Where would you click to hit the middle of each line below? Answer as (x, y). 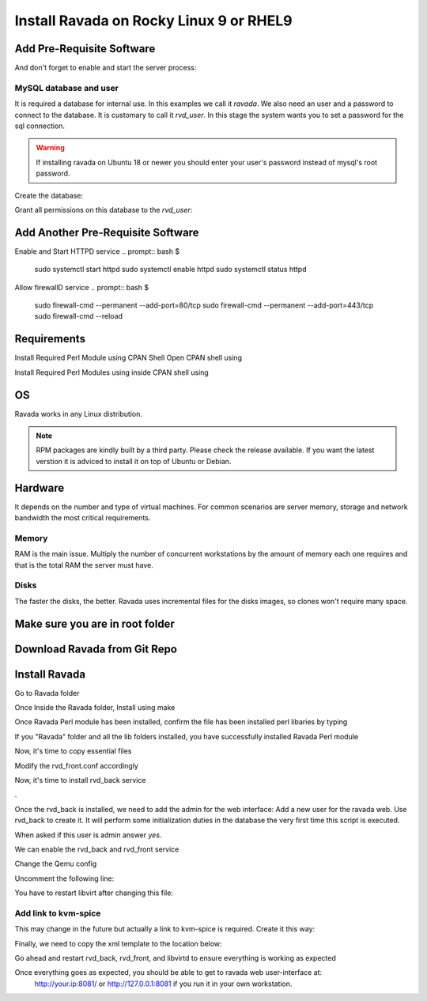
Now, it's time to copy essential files (73, 751)
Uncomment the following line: (64, 878)
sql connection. (40, 126)
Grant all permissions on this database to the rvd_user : (104, 210)
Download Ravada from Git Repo (96, 649)
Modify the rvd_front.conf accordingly (76, 765)
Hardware (40, 487)
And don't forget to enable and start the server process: (106, 68)
